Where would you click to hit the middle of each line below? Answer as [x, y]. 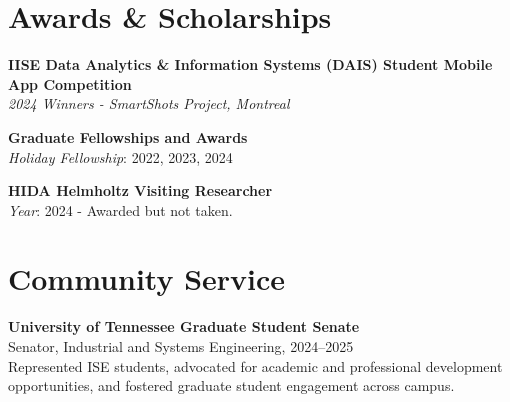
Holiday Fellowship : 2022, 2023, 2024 [120, 156]
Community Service [147, 278]
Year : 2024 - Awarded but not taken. [120, 209]
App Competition [70, 83]
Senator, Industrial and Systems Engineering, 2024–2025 [181, 346]
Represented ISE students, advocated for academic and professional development [255, 365]
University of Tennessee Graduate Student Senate [184, 326]
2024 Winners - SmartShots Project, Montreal [149, 103]
